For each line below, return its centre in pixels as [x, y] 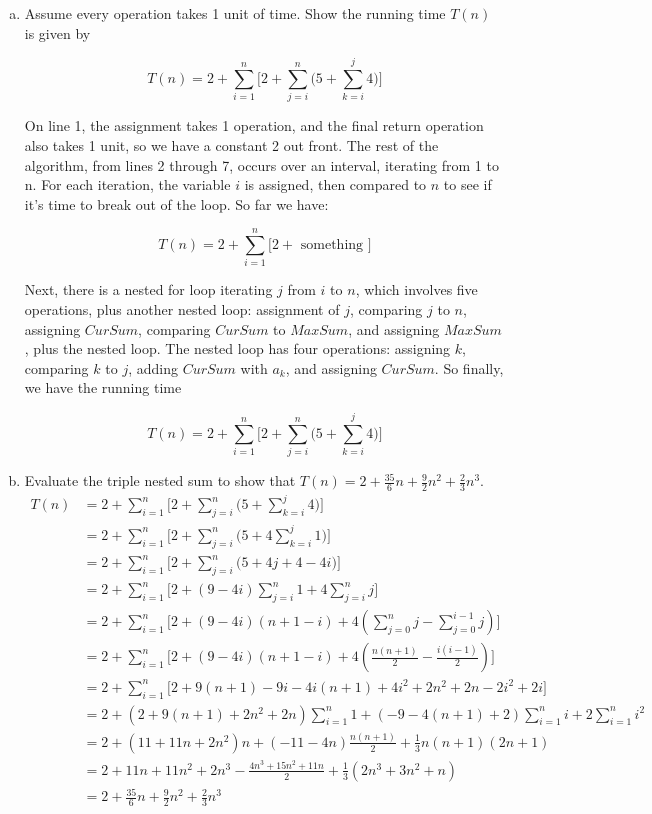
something [332, 245]
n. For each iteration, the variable [127, 184]
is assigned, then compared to [335, 184]
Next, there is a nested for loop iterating [148, 289]
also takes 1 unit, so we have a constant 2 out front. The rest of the [231, 144]
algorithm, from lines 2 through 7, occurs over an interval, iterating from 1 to [261, 164]
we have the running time [103, 387]
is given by [57, 32]
